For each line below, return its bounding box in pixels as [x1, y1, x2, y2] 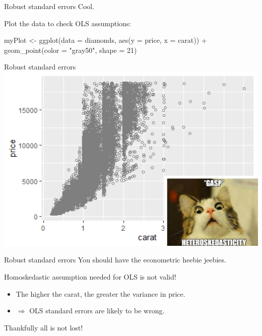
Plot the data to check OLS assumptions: [4, 18, 132, 28]
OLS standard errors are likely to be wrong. [29, 305, 165, 316]
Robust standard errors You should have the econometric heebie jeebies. [4, 254, 226, 265]
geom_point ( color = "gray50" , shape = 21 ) [4, 44, 137, 55]
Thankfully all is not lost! [4, 322, 83, 332]
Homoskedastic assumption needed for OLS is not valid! [4, 272, 176, 282]
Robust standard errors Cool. [4, 1, 95, 11]
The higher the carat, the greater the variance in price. [16, 288, 185, 299]
